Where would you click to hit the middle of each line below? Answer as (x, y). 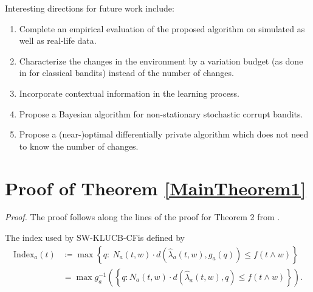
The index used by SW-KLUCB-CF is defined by (95, 238)
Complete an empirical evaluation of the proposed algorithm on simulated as (162, 28)
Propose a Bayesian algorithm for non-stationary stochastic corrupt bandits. (161, 113)
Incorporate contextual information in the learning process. (129, 93)
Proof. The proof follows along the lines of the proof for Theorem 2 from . (143, 217)
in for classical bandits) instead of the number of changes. (126, 73)
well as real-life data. (58, 40)
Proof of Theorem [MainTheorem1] (156, 188)
